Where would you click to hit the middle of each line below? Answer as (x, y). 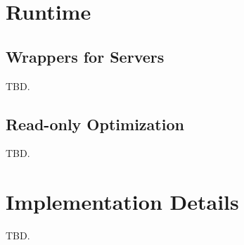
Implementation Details (122, 202)
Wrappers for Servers (85, 56)
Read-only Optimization (95, 124)
